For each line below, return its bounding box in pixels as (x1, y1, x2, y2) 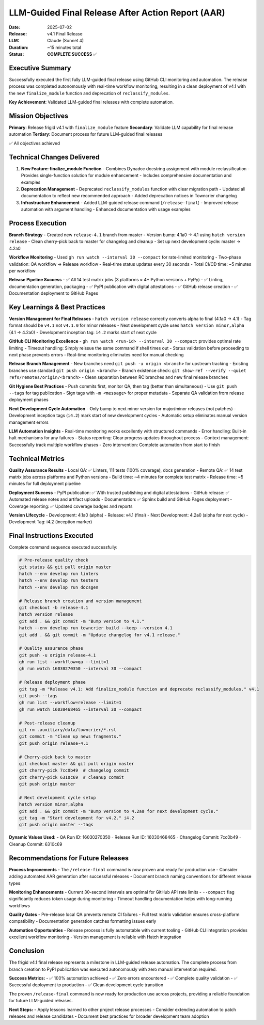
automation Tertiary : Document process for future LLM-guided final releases (9, 131, 163, 137)
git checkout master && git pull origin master (19, 761, 134, 766)
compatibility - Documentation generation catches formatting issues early (9, 918, 156, 924)
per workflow (9, 268, 36, 273)
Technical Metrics (9, 454, 65, 463)
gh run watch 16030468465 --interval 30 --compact (19, 706, 142, 712)
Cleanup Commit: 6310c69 (9, 841, 62, 847)
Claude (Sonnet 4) (47, 38, 84, 44)
